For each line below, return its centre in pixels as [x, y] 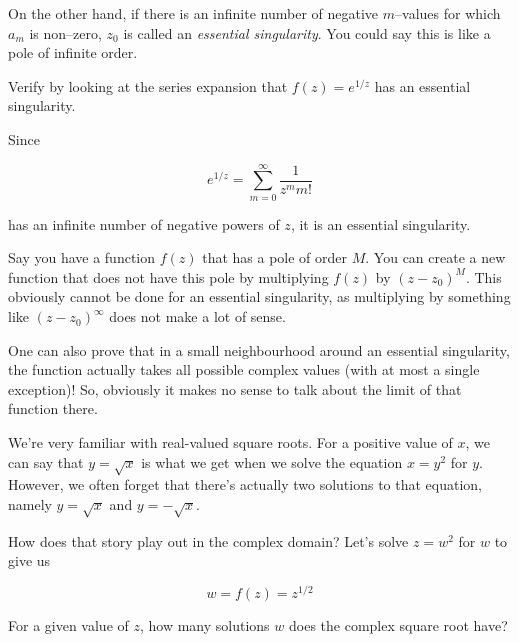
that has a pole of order [275, 257]
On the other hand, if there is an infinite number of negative [193, 13]
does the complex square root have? [398, 625]
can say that [46, 461]
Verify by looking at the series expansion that [148, 85]
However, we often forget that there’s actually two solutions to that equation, [245, 484]
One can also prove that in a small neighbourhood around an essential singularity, [259, 349]
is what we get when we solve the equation [272, 461]
